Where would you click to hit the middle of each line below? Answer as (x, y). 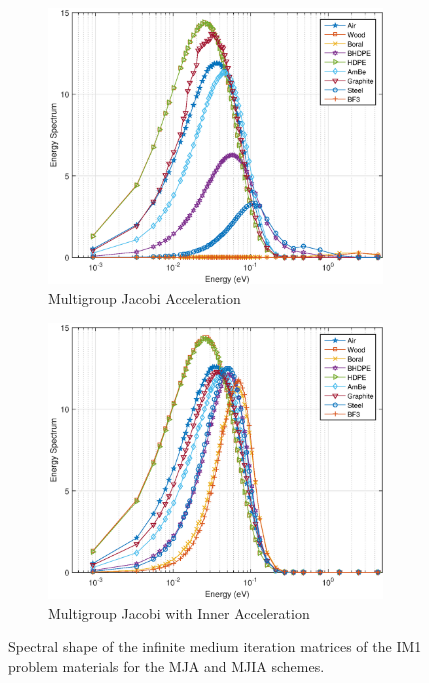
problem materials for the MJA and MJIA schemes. (166, 665)
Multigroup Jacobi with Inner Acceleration (179, 612)
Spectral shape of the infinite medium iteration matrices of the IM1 (215, 646)
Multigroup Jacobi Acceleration (144, 298)
